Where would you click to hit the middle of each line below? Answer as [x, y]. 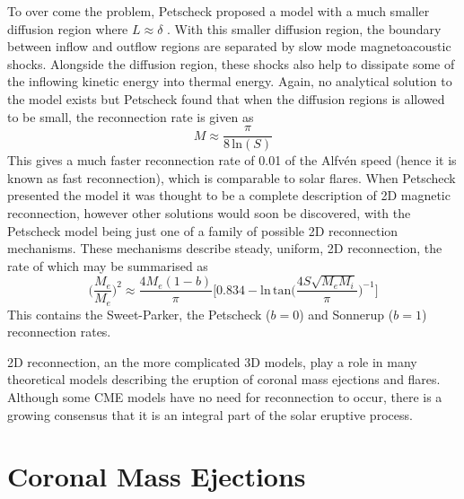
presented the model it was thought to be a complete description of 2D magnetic [229, 195]
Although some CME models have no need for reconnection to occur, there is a [225, 397]
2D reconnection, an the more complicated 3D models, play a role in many [212, 361]
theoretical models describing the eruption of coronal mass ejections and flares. [224, 379]
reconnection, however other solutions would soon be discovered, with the [209, 213]
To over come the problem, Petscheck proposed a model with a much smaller [219, 11]
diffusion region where [68, 28]
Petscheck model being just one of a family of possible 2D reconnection [203, 230]
